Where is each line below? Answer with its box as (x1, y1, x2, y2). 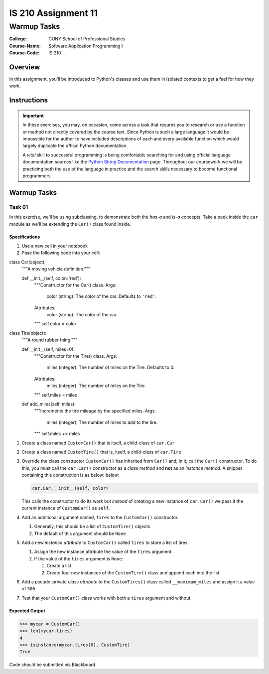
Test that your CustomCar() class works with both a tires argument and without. (21, 595, 192, 601)
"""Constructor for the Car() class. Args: (34, 282, 117, 288)
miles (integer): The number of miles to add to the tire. (46, 419, 158, 425)
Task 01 (9, 203, 28, 210)
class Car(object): (9, 259, 46, 265)
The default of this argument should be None (34, 531, 127, 537)
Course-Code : (9, 50, 40, 56)
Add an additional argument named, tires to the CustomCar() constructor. (21, 514, 179, 520)
